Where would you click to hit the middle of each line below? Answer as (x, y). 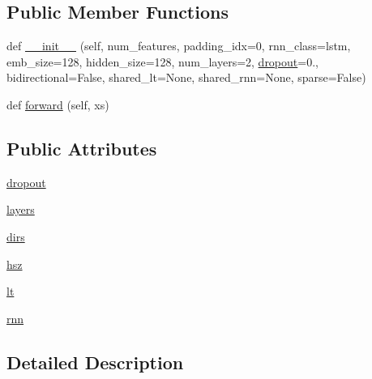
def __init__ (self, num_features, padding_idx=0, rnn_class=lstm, (179, 46)
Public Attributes (82, 148)
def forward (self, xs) (58, 104)
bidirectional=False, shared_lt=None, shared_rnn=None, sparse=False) (186, 77)
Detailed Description (95, 362)
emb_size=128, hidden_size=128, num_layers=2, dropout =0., (162, 61)
